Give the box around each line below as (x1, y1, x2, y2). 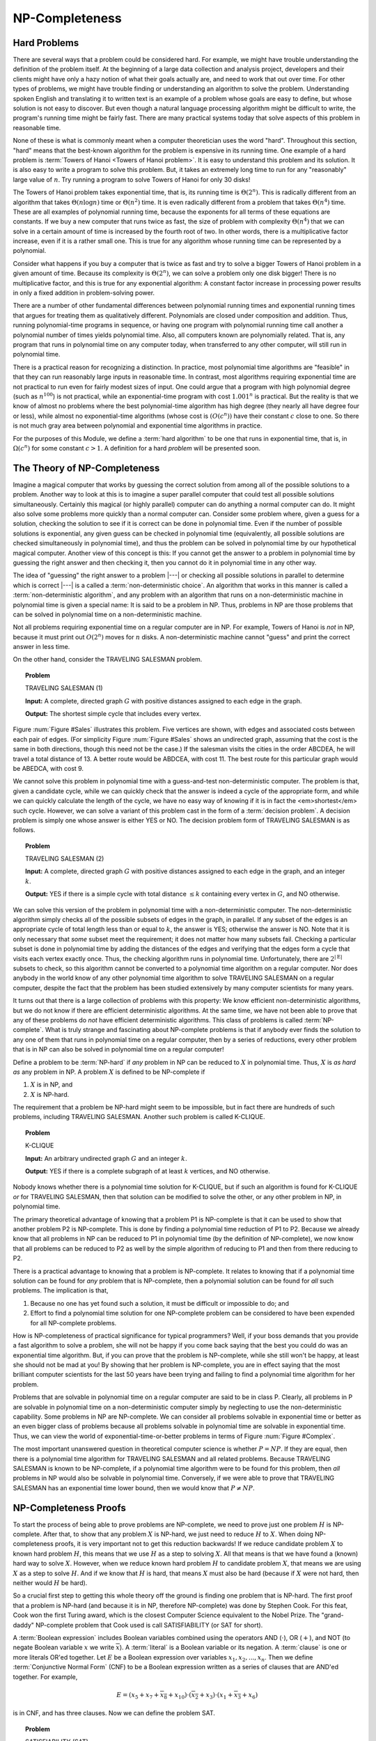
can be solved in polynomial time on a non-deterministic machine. (13, 610, 202, 618)
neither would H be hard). (13, 1579, 88, 1587)
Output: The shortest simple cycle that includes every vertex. (25, 710, 202, 718)
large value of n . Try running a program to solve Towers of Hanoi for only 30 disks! (13, 175, 251, 184)
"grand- (321, 1611, 344, 1619)
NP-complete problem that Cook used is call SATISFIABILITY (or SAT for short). (35, 1621, 263, 1629)
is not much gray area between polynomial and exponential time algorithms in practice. (13, 421, 263, 430)
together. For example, (13, 1672, 78, 1681)
